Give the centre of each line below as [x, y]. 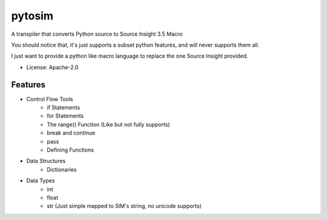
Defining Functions [70, 150]
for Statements [65, 116]
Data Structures [46, 161]
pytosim [32, 16]
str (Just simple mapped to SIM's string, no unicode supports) [124, 206]
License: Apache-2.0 [52, 67]
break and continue [71, 133]
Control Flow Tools [50, 99]
